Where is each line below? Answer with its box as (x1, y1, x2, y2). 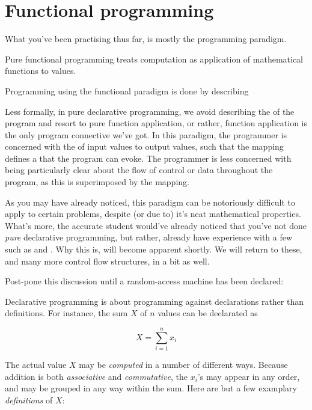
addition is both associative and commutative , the (5, 370, 188, 382)
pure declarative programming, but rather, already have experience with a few (5, 231, 293, 243)
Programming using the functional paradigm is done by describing (5, 84, 249, 97)
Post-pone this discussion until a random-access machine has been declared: (5, 275, 284, 287)
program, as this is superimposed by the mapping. (5, 176, 189, 188)
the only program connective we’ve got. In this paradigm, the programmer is (5, 128, 287, 141)
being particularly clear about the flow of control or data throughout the (5, 164, 273, 176)
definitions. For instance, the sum (5, 307, 128, 319)
